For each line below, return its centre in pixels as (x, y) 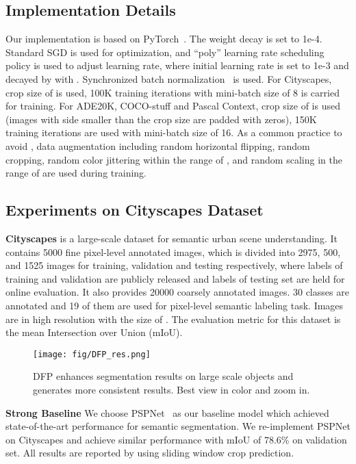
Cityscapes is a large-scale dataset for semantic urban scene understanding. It (171, 238)
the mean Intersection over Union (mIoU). (94, 332)
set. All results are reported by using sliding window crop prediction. (150, 453)
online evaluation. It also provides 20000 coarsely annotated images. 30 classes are (177, 292)
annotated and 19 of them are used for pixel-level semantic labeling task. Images (175, 305)
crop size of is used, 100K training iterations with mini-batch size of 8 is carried (173, 92)
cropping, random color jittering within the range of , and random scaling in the (174, 159)
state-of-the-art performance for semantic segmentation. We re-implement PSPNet (178, 426)
